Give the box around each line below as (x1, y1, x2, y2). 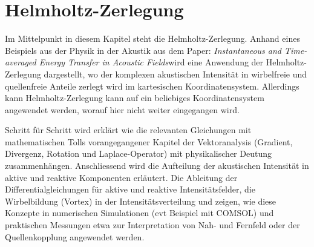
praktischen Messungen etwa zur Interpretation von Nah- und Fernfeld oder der (5, 219, 300, 231)
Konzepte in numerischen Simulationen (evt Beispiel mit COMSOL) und (5, 206, 274, 219)
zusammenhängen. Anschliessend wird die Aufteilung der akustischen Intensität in (5, 159, 309, 172)
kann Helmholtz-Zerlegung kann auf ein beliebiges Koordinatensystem (5, 91, 264, 104)
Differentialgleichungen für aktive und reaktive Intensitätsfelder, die (5, 183, 255, 196)
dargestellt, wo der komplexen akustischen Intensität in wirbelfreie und (44, 67, 307, 80)
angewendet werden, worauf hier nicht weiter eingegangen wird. (5, 103, 240, 116)
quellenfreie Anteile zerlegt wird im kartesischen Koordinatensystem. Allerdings (5, 79, 299, 92)
